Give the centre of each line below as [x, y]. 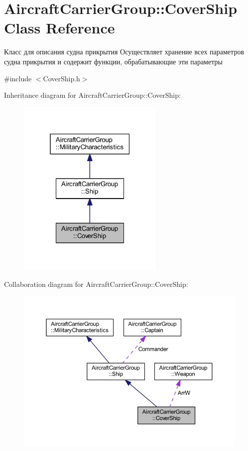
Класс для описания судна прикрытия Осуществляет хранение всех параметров [124, 52]
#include [18, 78]
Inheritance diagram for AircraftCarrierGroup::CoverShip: [92, 95]
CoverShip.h [62, 78]
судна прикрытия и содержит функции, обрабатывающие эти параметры [113, 61]
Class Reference [60, 28]
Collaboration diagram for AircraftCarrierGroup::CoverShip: [96, 284]
